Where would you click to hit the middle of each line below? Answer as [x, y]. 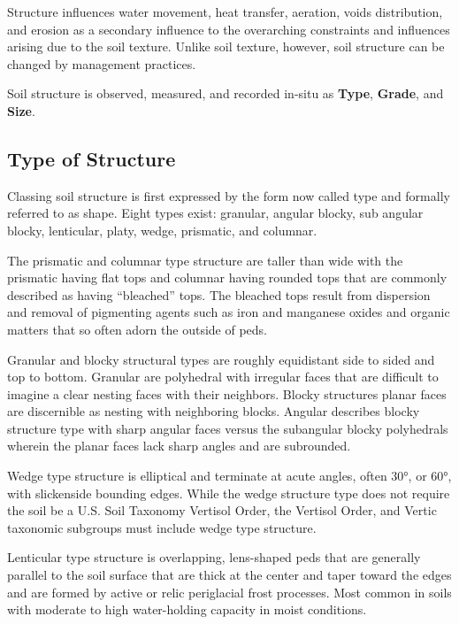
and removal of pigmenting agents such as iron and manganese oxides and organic [229, 312]
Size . [21, 110]
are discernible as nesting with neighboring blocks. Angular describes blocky [214, 411]
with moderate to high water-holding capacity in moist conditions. [187, 609]
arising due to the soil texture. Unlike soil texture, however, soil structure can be [226, 46]
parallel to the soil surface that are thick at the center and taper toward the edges [229, 575]
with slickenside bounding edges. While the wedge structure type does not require [229, 493]
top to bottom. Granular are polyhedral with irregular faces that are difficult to [223, 377]
